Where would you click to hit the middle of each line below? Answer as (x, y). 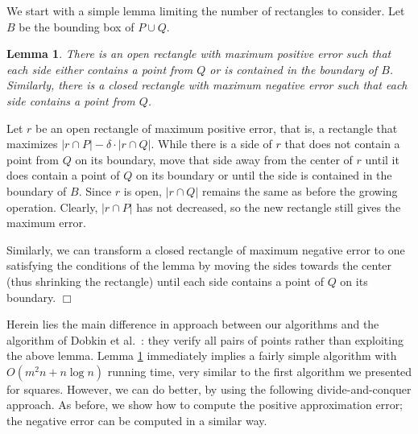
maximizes (32, 144)
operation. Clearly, (52, 207)
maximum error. (46, 223)
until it (382, 159)
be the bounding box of (77, 26)
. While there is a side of (211, 144)
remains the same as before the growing (300, 190)
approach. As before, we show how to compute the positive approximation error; (205, 405)
